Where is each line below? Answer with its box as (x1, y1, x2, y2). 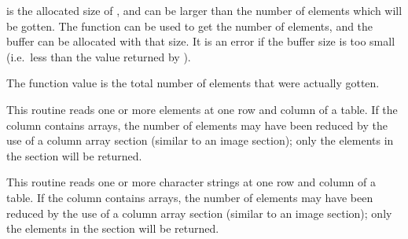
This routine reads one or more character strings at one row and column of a (6, 174, 376, 190)
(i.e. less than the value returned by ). (6, 48, 191, 64)
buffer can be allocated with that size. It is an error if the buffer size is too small (6, 33, 395, 50)
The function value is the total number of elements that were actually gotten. (6, 75, 380, 91)
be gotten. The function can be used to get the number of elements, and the (6, 17, 373, 34)
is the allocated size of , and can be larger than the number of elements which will (6, 2, 402, 18)
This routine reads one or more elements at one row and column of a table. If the (6, 101, 398, 117)
